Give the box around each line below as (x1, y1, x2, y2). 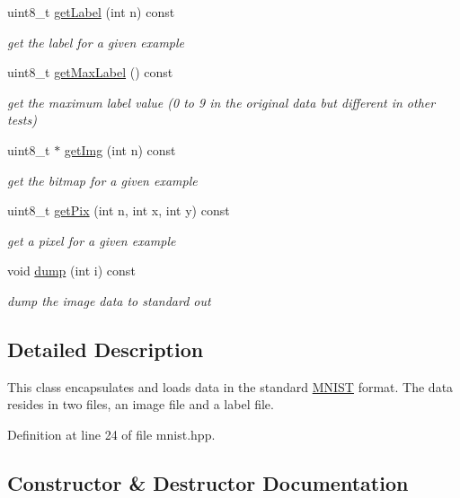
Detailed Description (7, 335, 204, 363)
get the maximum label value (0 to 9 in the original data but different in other (7, 92, 436, 111)
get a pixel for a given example (7, 231, 176, 249)
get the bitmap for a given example (7, 170, 198, 189)
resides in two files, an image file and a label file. (7, 395, 274, 414)
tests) (7, 110, 37, 129)
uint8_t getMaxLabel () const (7, 63, 173, 82)
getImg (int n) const (64, 140, 176, 159)
